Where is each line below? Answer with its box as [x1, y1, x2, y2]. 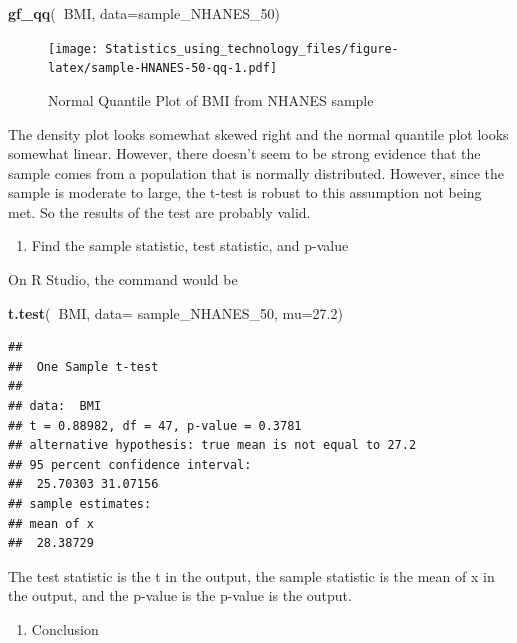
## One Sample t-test [8, 359, 159, 374]
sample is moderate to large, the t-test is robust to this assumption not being [8, 182, 482, 203]
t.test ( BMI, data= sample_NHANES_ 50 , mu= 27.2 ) [8, 302, 343, 323]
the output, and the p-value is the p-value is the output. [8, 585, 352, 606]
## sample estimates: [8, 497, 152, 511]
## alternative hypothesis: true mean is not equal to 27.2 [8, 438, 417, 453]
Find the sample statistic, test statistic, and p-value [31, 235, 349, 256]
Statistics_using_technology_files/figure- [105, 41, 399, 56]
